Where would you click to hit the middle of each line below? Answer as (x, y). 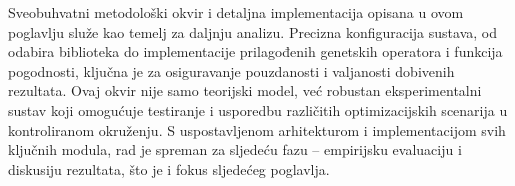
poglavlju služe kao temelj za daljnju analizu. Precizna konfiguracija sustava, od (252, 31)
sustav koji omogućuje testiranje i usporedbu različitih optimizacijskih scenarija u (258, 109)
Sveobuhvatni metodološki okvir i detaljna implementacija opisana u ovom (236, 12)
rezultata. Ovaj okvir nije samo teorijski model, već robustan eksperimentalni (245, 90)
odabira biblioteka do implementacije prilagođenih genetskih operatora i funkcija (255, 51)
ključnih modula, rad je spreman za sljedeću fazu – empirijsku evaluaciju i (235, 149)
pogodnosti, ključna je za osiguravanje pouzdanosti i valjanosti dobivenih (231, 70)
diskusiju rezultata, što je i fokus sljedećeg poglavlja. (169, 168)
